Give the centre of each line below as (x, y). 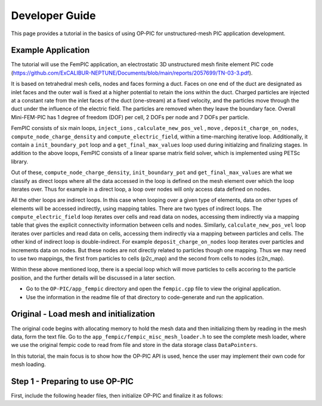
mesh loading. (28, 364)
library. (20, 162)
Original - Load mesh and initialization (83, 314)
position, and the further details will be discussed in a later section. (93, 278)
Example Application (50, 50)
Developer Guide (53, 16)
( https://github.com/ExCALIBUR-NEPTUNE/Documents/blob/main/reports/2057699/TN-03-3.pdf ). (132, 73)
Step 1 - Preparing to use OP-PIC (72, 381)
